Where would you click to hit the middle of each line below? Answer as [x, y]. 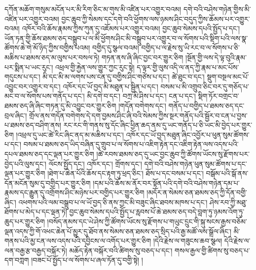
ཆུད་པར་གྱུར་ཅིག [25, 221]
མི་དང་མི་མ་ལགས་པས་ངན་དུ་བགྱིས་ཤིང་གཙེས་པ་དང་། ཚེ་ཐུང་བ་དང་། [124, 77]
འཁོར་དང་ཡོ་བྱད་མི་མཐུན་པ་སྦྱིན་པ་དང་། [110, 86]
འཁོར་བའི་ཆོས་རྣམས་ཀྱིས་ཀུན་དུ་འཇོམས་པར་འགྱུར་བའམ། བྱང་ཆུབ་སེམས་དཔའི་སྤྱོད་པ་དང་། [131, 28]
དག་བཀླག [17, 260]
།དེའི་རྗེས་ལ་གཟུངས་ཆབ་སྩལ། [188, 241]
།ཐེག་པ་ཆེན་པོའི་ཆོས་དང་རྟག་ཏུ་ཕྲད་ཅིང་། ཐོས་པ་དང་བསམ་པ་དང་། [126, 173]
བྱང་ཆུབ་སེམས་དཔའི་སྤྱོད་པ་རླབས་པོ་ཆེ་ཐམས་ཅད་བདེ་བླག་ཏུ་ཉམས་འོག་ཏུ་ [157, 212]
